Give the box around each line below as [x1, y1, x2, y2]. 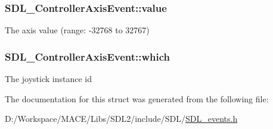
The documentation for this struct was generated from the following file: [5, 92, 269, 105]
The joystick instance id [5, 73, 92, 85]
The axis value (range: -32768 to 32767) [5, 24, 150, 36]
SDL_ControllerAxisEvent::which [5, 49, 170, 64]
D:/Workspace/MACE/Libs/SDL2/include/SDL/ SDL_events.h [5, 112, 238, 125]
